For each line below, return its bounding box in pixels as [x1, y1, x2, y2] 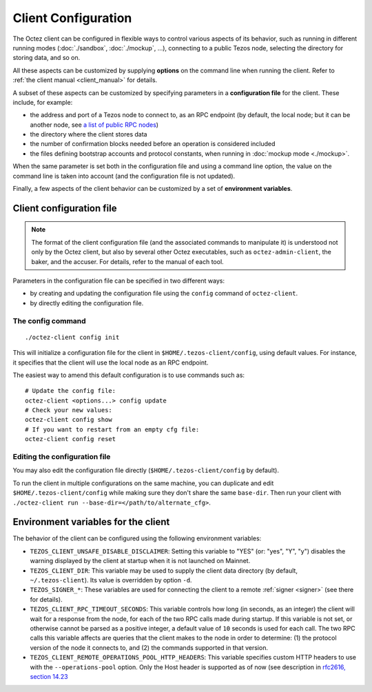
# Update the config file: [25, 387, 116, 395]
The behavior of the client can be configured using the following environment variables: [12, 534, 262, 542]
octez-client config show [25, 416, 113, 424]
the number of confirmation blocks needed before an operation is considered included [30, 140, 276, 148]
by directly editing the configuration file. [30, 298, 144, 307]
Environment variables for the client [12, 516, 170, 528]
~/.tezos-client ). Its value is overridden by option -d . [30, 576, 192, 584]
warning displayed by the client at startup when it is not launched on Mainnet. [30, 557, 251, 565]
